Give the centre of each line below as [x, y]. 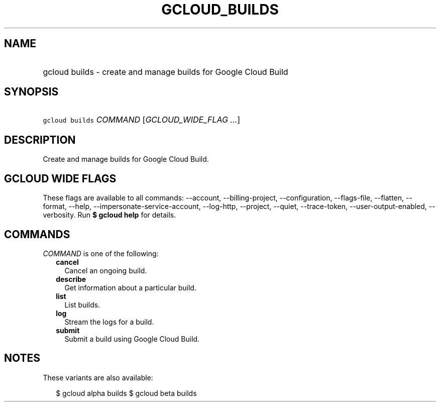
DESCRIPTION [40, 140]
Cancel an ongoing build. [106, 270]
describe [71, 279]
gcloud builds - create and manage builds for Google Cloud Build [166, 72]
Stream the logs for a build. [109, 322]
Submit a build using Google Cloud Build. [132, 339]
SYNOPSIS [31, 92]
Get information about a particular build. [130, 287]
